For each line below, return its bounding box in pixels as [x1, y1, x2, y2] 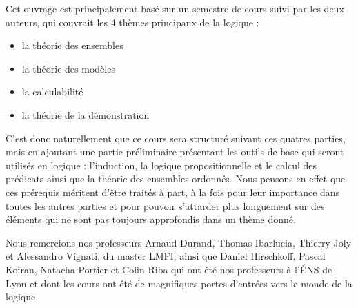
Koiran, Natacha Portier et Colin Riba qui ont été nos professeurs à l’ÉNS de [6, 262, 332, 276]
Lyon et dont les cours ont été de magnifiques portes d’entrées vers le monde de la [6, 276, 352, 290]
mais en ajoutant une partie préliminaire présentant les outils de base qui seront [6, 144, 344, 159]
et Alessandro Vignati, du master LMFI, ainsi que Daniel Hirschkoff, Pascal [6, 249, 326, 263]
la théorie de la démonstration [21, 107, 150, 122]
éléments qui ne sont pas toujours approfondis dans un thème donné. [6, 212, 296, 227]
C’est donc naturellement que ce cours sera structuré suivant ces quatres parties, [6, 131, 346, 145]
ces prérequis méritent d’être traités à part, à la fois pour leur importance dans [6, 184, 340, 199]
